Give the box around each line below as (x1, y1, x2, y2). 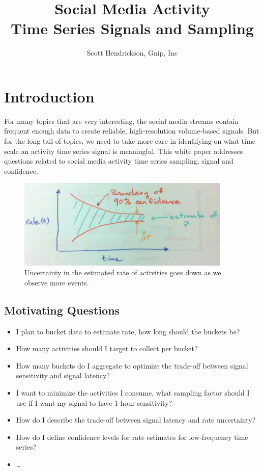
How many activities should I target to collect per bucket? (16, 343, 198, 354)
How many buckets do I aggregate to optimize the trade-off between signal (16, 360, 248, 371)
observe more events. (24, 277, 89, 287)
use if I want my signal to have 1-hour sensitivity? (16, 397, 172, 408)
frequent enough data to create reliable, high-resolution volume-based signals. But (4, 125, 259, 136)
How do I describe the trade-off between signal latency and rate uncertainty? (16, 414, 256, 425)
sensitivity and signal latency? (16, 370, 110, 381)
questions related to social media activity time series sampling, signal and (4, 155, 233, 166)
